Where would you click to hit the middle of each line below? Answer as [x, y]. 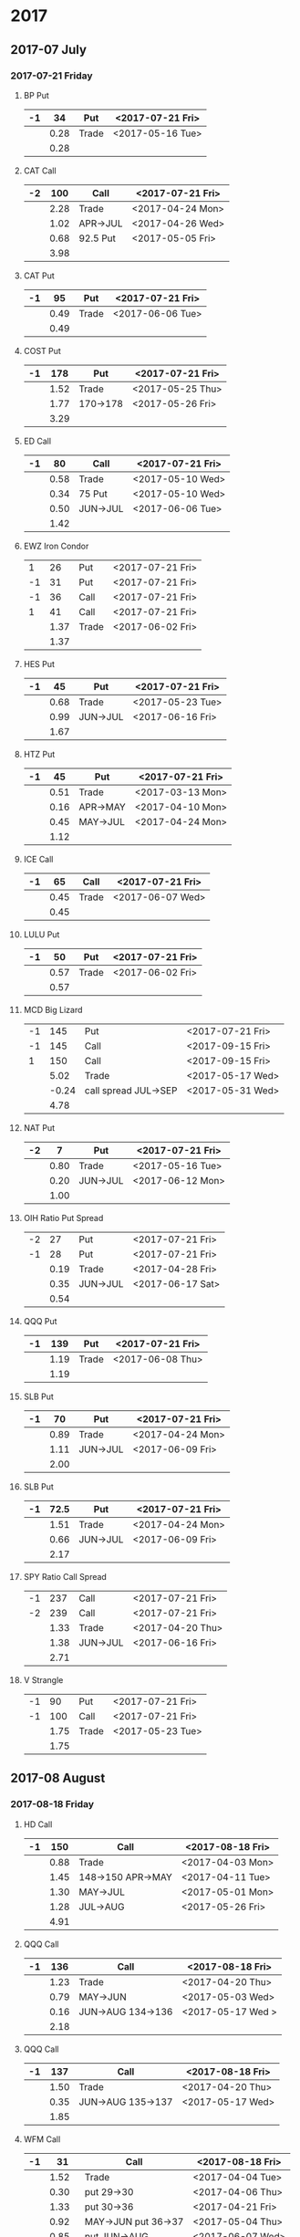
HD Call [38, 1824]
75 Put [93, 494]
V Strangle [43, 1679]
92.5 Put [97, 238]
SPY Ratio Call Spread [65, 1576]
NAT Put [39, 1127]
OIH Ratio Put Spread [63, 1218]
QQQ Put [40, 1321]
